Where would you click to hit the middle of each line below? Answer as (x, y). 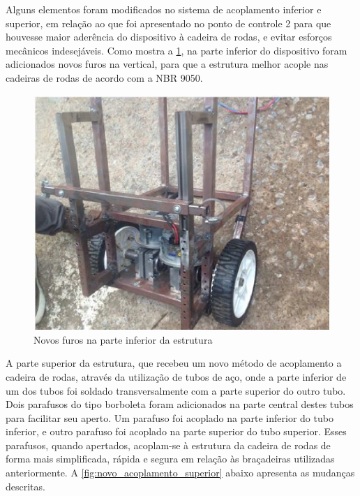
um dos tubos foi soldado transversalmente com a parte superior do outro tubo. (176, 390)
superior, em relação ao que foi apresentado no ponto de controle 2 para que (168, 23)
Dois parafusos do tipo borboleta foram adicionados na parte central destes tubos (180, 404)
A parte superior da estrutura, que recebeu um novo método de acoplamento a (174, 363)
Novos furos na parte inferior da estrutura (123, 339)
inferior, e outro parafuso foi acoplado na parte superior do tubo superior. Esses (176, 431)
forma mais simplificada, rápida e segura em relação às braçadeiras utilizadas (170, 459)
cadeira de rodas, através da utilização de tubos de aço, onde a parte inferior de (176, 376)
